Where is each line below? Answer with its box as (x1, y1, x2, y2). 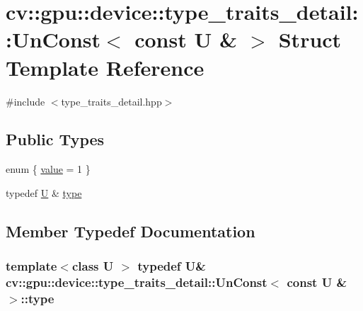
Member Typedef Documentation (6, 220, 255, 242)
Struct (278, 25, 342, 54)
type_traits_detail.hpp (61, 94, 162, 108)
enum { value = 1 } (6, 162, 91, 176)
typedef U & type (6, 185, 82, 200)
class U (71, 257, 114, 275)
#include (6, 94, 45, 108)
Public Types (6, 128, 105, 150)
